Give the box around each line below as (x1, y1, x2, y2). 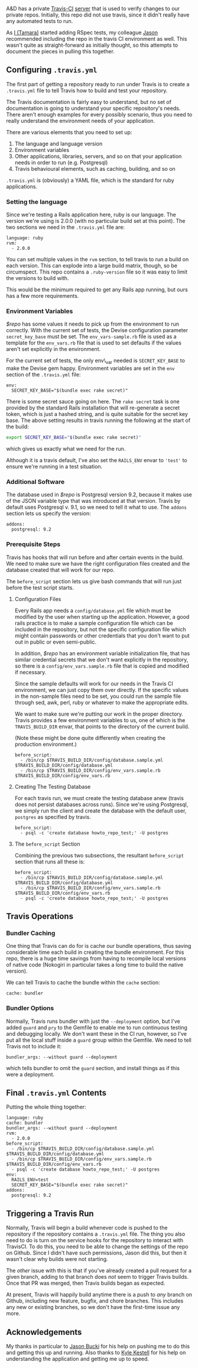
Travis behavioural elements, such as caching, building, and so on (14, 165, 176, 172)
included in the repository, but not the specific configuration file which (14, 626, 186, 633)
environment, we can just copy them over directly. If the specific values (14, 686, 189, 693)
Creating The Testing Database (14, 783, 91, 790)
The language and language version (14, 140, 103, 147)
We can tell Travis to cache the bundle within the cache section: (6, 979, 160, 986)
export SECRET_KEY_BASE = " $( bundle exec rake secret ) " (6, 434, 142, 441)
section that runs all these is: (14, 858, 85, 865)
